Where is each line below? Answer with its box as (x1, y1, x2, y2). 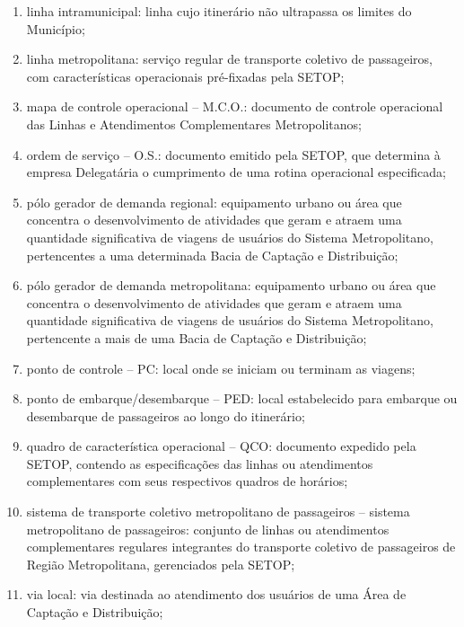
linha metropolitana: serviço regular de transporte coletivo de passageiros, (26, 49, 433, 68)
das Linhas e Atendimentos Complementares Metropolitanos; (26, 114, 362, 133)
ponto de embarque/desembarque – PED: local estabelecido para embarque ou (26, 389, 458, 408)
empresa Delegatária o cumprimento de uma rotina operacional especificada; (26, 163, 446, 181)
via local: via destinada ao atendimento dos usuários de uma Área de (26, 585, 407, 604)
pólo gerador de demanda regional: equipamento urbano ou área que (26, 192, 402, 211)
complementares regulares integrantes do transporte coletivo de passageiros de (26, 537, 456, 556)
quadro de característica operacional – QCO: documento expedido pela (26, 437, 416, 455)
